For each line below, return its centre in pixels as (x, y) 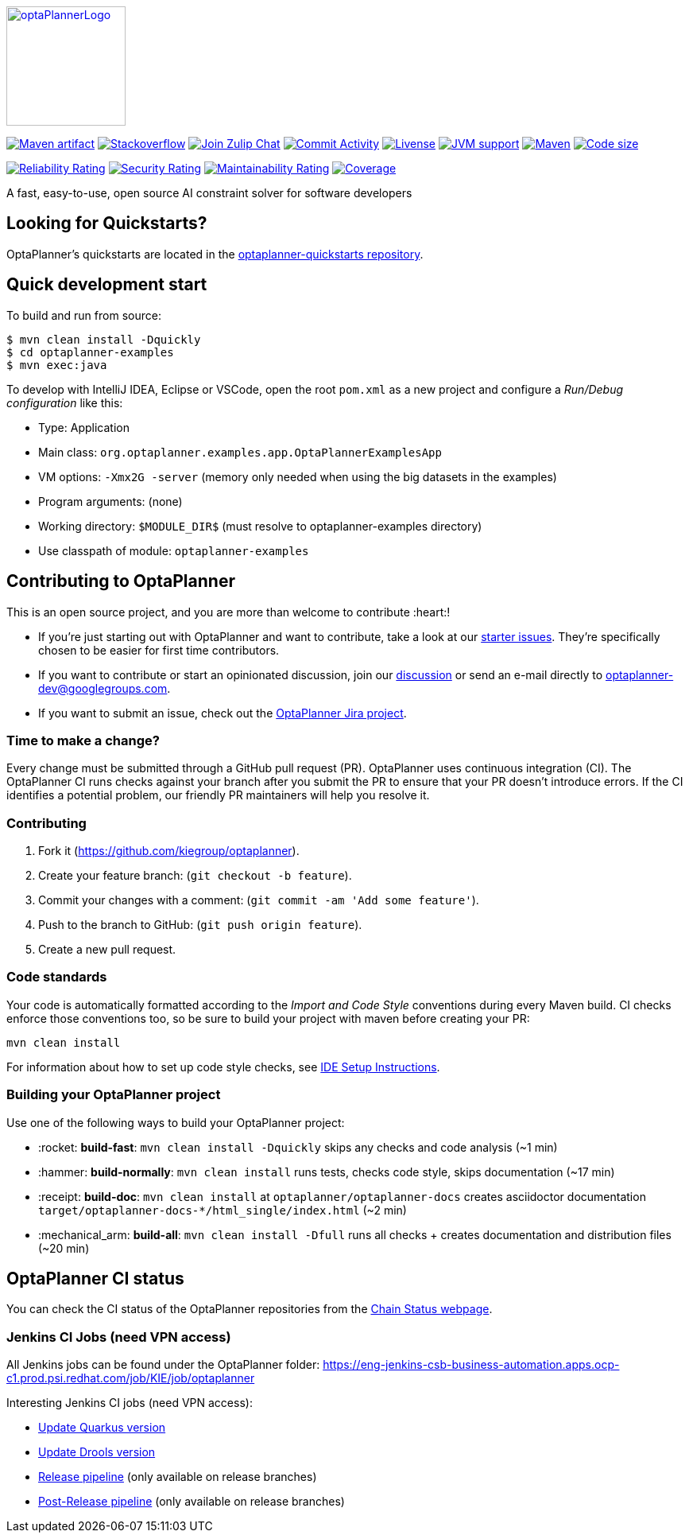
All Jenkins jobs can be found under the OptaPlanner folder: (163, 1365)
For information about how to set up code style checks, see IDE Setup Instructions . (223, 1067)
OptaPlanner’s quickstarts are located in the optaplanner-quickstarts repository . (215, 254)
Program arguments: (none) (110, 501)
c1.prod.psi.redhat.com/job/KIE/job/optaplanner (131, 1378)
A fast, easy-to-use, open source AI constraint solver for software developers (209, 193)
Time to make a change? (83, 740)
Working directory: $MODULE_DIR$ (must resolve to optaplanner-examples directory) (260, 526)
